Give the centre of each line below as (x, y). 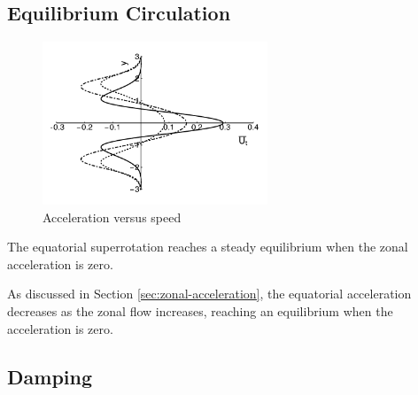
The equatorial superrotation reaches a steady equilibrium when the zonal (208, 247)
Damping (50, 376)
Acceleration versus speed (112, 217)
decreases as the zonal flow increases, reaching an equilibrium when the (200, 310)
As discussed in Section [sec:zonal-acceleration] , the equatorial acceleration (209, 294)
